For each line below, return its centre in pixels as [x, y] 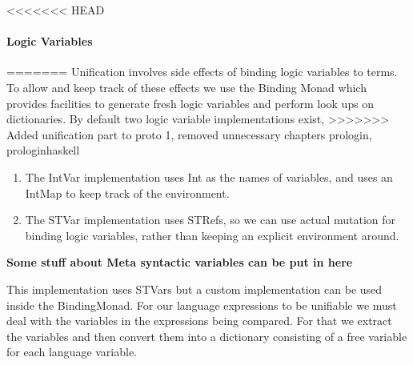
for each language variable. [72, 352]
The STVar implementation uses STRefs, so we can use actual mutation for [211, 220]
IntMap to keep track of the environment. [127, 193]
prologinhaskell [43, 150]
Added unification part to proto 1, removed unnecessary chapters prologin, [189, 134]
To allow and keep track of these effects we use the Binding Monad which [186, 87]
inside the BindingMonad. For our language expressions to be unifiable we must [202, 305]
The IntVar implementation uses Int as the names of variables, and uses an [209, 176]
